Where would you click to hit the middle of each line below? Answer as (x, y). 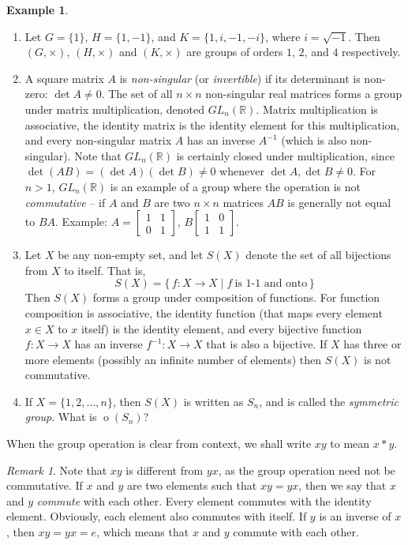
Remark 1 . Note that (57, 470)
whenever (242, 171)
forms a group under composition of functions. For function (236, 297)
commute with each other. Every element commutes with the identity (204, 500)
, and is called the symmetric (329, 401)
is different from (165, 470)
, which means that (143, 532)
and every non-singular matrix (98, 140)
